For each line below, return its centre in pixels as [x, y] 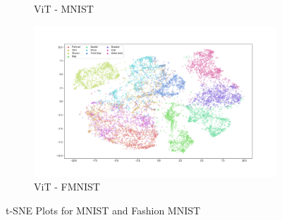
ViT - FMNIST [67, 187]
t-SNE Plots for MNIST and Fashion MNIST [103, 210]
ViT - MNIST [64, 8]
